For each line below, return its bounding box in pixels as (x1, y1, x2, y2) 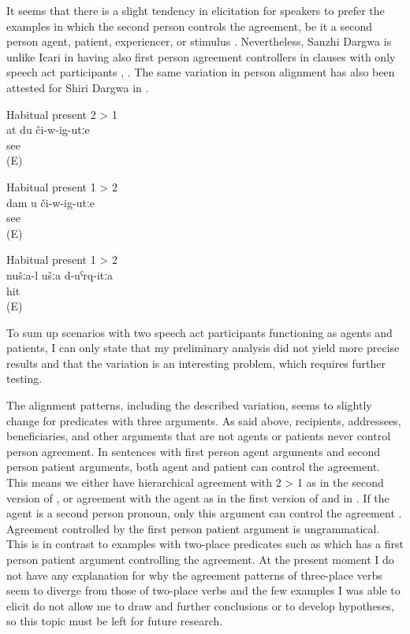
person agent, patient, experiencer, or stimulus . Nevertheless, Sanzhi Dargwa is (6, 33, 392, 50)
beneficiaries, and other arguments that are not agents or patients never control (6, 428, 391, 444)
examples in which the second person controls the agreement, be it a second (6, 17, 373, 34)
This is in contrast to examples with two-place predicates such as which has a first (6, 536, 404, 552)
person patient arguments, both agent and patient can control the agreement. (6, 458, 380, 475)
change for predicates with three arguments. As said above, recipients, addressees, (6, 412, 401, 428)
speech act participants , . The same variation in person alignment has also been (6, 64, 395, 80)
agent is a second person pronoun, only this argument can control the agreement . (6, 505, 402, 521)
